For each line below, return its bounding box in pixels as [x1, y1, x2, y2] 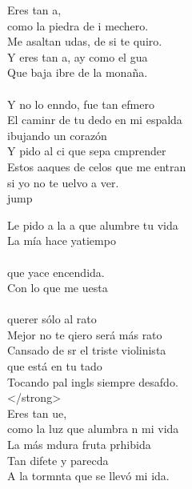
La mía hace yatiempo [7, 232, 116, 249]
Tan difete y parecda [7, 451, 109, 468]
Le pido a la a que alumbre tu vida [7, 216, 178, 233]
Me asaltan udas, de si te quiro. [7, 33, 162, 50]
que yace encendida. [7, 263, 105, 280]
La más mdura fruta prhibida [7, 436, 151, 453]
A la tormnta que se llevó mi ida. [7, 467, 170, 484]
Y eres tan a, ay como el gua [7, 48, 148, 65]
